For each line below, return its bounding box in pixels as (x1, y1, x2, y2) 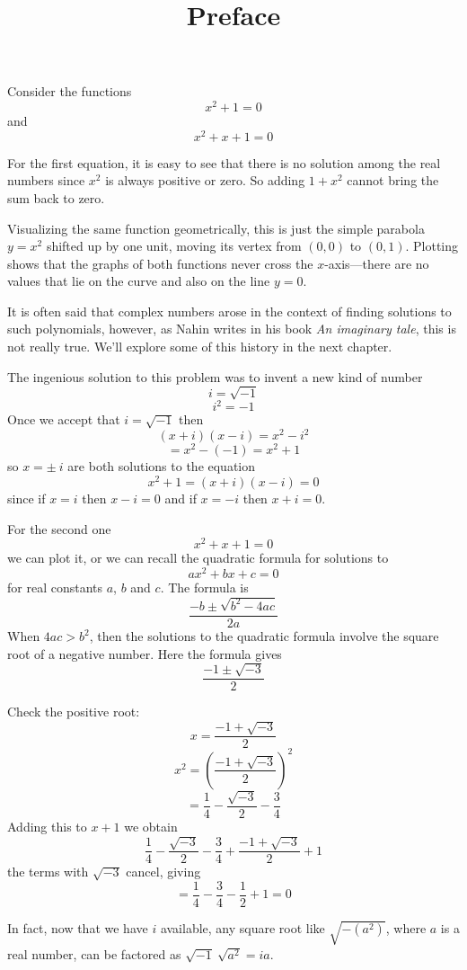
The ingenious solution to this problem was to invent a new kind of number (7, 367, 423, 386)
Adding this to (7, 816, 87, 835)
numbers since (7, 171, 85, 190)
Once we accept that (7, 410, 120, 429)
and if (164, 489, 197, 508)
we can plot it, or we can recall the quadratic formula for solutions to (7, 548, 389, 567)
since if (7, 489, 46, 508)
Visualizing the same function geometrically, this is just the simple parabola (7, 218, 425, 237)
